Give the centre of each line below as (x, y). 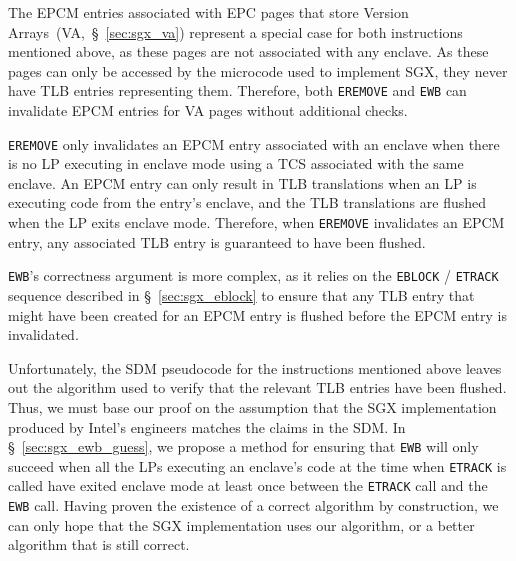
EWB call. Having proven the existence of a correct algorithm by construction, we (253, 505)
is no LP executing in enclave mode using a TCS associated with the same (236, 163)
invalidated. (43, 334)
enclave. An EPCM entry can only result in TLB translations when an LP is (242, 182)
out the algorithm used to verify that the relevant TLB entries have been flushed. (257, 387)
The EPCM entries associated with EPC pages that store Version (208, 12)
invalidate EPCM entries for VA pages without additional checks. (208, 110)
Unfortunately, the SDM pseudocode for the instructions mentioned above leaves (255, 367)
